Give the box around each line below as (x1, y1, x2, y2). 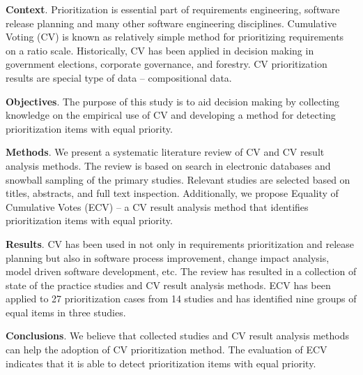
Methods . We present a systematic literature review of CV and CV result (6, 145, 325, 159)
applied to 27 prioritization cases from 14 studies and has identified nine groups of (6, 291, 357, 306)
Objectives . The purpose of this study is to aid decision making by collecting (6, 94, 340, 108)
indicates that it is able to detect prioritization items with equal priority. (6, 355, 316, 370)
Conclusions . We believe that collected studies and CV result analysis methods (6, 328, 349, 343)
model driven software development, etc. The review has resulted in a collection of (6, 264, 357, 279)
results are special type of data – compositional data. (6, 70, 232, 84)
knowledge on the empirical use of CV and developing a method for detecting (6, 108, 336, 122)
